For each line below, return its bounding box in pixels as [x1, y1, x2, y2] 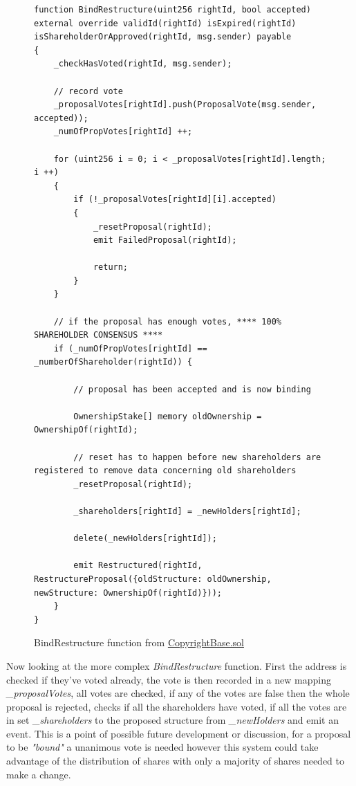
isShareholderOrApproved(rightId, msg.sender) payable [34, 32, 292, 42]
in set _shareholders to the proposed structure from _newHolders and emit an [6, 713, 339, 727]
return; [93, 262, 129, 273]
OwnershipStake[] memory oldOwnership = [73, 411, 262, 421]
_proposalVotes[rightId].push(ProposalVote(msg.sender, [53, 100, 317, 110]
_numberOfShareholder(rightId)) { [34, 357, 193, 367]
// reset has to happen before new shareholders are [73, 452, 321, 462]
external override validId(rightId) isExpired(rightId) [34, 18, 297, 28]
